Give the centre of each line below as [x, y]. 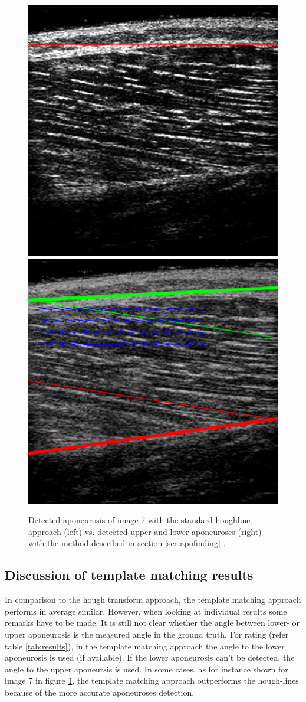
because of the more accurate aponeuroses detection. [100, 692]
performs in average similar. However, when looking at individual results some [146, 611]
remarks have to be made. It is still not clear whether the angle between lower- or [152, 623]
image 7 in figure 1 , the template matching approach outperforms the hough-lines [152, 680]
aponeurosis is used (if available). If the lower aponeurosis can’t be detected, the [150, 657]
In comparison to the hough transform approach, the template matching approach [153, 600]
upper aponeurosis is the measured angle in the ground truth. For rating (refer [147, 634]
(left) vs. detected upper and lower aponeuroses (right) [163, 531]
